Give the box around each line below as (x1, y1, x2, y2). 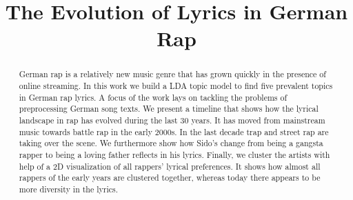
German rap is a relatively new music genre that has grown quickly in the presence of (19, 68, 326, 80)
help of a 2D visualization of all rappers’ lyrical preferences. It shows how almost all (19, 160, 321, 172)
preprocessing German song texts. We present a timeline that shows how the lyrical (19, 103, 319, 114)
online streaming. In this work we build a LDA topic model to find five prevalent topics (19, 80, 333, 92)
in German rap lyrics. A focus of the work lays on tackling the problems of (19, 91, 288, 103)
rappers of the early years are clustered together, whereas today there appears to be (19, 172, 321, 183)
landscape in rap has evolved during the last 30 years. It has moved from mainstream (19, 114, 325, 126)
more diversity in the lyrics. (19, 183, 119, 194)
